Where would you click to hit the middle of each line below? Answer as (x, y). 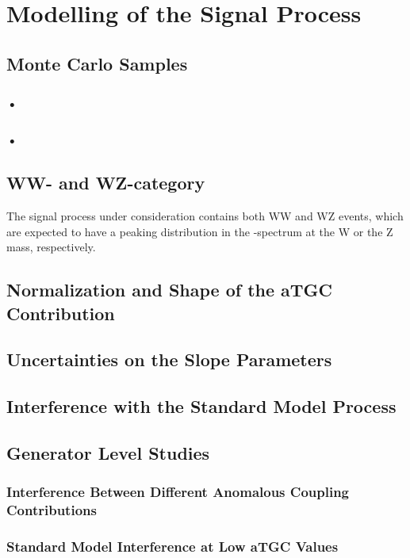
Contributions (52, 510)
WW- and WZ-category (106, 183)
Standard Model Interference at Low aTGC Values (172, 547)
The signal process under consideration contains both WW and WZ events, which (205, 216)
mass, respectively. (51, 247)
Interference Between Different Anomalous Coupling (178, 492)
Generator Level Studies (108, 452)
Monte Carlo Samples (97, 63)
